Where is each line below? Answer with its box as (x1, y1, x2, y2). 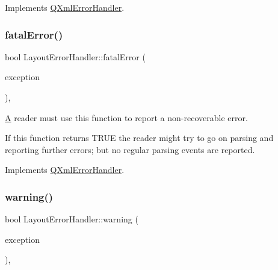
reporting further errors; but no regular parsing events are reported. (5, 143, 255, 155)
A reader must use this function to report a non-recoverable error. (5, 111, 248, 124)
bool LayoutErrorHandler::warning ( (5, 213, 138, 225)
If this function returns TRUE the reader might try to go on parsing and (5, 131, 274, 144)
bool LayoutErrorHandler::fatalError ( (5, 50, 146, 63)
